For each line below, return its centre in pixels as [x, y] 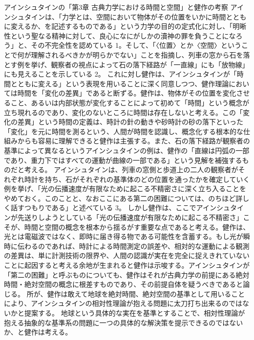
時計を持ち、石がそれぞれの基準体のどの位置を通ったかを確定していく [137, 179]
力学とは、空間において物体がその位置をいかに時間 [144, 16]
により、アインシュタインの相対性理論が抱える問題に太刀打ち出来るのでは [123, 303]
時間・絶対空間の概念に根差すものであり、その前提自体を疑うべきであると [124, 284]
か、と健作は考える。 [38, 332]
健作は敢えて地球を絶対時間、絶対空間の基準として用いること [146, 293]
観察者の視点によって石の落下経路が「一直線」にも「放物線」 [150, 64]
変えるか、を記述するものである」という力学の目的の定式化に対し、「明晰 [128, 26]
